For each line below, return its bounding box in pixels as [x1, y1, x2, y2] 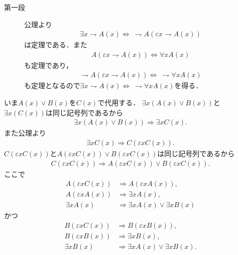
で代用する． [97, 97, 140, 108]
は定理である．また [24, 39, 87, 50]
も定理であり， [24, 59, 73, 70]
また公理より [4, 127, 46, 138]
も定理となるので [24, 80, 80, 91]
